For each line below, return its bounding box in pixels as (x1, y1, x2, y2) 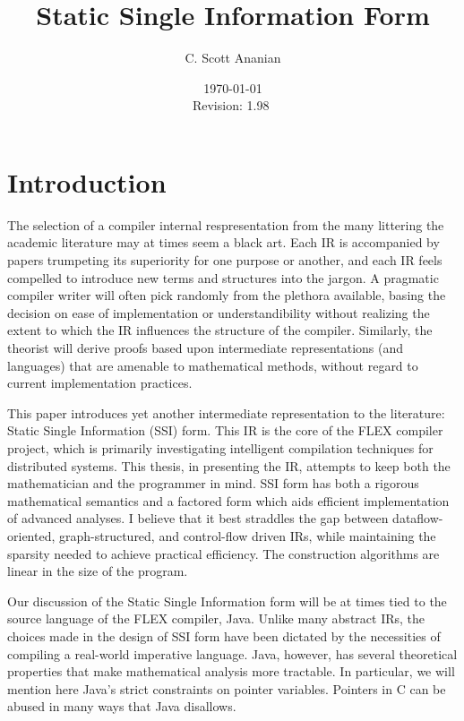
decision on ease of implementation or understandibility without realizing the (7, 303, 430, 322)
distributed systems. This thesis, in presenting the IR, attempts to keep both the (7, 456, 451, 475)
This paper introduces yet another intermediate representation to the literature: (7, 403, 445, 422)
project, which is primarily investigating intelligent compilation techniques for (7, 438, 434, 457)
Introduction (7, 163, 167, 200)
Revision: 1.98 (192, 96, 270, 115)
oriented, (7, 526, 56, 545)
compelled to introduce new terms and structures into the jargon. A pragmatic (7, 268, 439, 287)
